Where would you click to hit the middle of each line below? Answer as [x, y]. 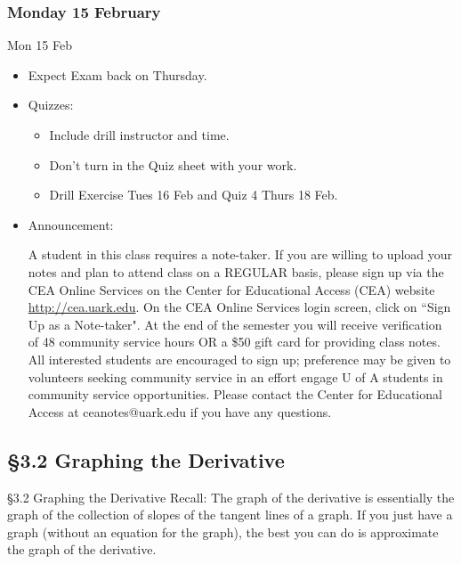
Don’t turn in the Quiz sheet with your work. [173, 164]
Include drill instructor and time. [139, 135]
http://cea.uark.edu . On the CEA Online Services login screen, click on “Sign [239, 307]
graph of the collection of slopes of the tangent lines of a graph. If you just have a [230, 515]
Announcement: [71, 224]
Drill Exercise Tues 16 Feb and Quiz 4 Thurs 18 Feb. [194, 195]
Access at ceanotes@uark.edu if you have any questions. [180, 411]
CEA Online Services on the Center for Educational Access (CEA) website [231, 289]
